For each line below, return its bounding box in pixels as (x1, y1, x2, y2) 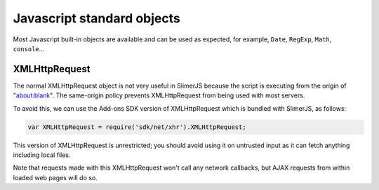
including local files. (13, 151, 71, 159)
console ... (13, 44, 45, 53)
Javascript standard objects (13, 11, 180, 26)
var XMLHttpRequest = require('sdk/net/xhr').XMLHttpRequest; (27, 123, 246, 131)
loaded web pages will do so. (13, 173, 98, 182)
